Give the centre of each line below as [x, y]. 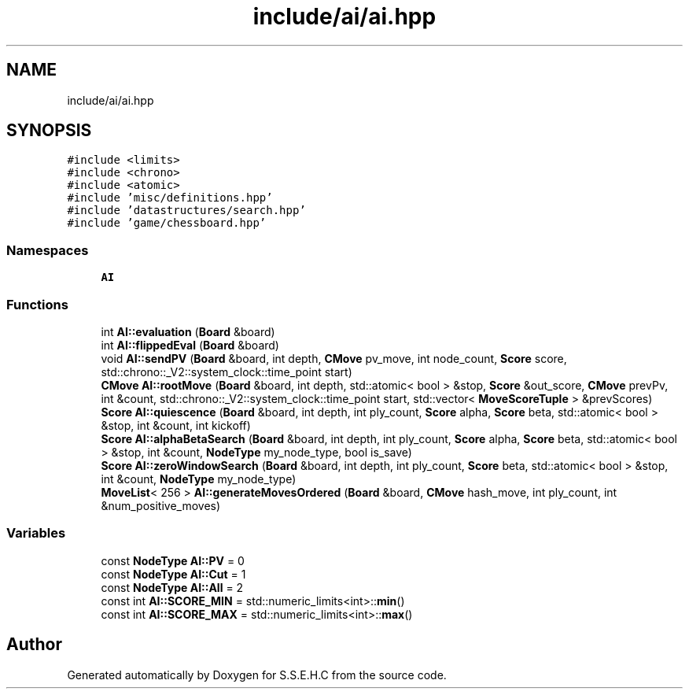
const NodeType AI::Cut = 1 [173, 574]
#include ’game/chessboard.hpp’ [167, 223]
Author [34, 645]
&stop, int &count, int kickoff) [176, 425]
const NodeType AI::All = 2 [172, 587]
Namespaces [48, 250]
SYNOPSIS [49, 131]
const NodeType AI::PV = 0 [173, 560]
